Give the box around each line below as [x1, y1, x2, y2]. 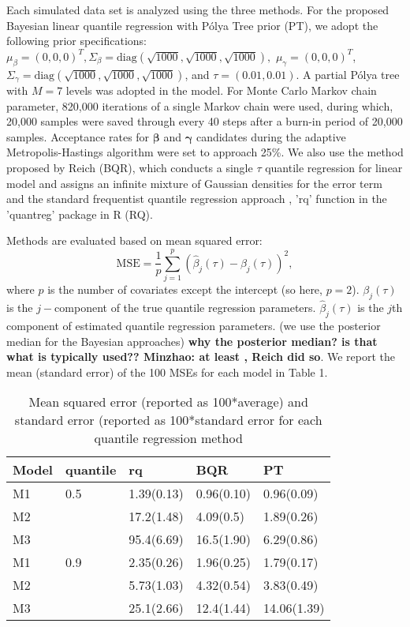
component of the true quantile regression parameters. [54, 299, 316, 316]
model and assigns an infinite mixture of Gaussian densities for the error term [6, 175, 382, 191]
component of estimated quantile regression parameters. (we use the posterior [6, 317, 381, 333]
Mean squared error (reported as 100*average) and [28, 392, 308, 411]
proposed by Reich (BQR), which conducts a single [6, 160, 253, 175]
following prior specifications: [6, 32, 147, 49]
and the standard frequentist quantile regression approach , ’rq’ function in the [6, 190, 387, 207]
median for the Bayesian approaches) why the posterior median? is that [6, 332, 378, 349]
